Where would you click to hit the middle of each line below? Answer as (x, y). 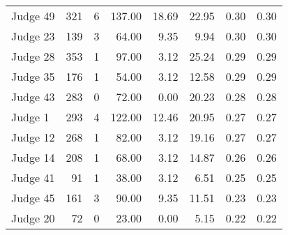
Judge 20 (33, 218)
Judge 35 (33, 76)
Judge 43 (33, 97)
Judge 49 (33, 16)
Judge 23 (33, 36)
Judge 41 (33, 177)
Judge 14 (33, 157)
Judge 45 (33, 198)
